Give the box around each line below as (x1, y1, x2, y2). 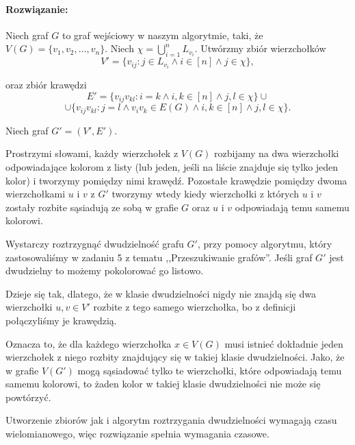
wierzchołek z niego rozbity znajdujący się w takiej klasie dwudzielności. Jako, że (5, 350, 345, 364)
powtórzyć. (5, 389, 51, 404)
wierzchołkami (5, 187, 66, 201)
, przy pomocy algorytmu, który (197, 236, 332, 250)
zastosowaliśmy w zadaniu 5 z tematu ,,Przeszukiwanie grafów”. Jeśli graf (5, 250, 313, 264)
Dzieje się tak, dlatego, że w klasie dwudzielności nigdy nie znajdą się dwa (5, 286, 316, 300)
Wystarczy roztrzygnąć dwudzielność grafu (5, 236, 184, 250)
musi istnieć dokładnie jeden (224, 336, 343, 350)
